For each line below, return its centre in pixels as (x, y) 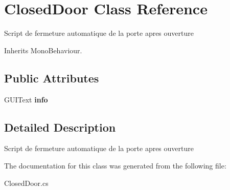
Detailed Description (60, 127)
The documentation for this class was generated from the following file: (115, 165)
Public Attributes (52, 78)
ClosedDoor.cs (26, 183)
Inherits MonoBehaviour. (43, 50)
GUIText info (26, 99)
